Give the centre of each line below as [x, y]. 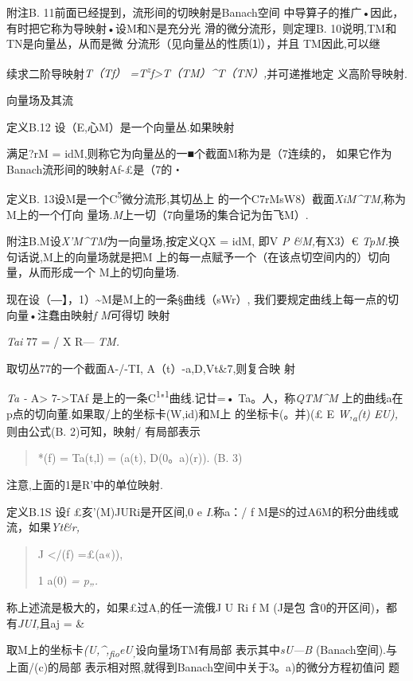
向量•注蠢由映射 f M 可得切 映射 [88, 314]
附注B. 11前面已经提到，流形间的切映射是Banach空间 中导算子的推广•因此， [205, 12]
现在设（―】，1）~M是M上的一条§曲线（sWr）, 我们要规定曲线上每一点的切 [203, 299]
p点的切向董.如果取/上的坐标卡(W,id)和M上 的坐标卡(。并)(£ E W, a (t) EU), [203, 414]
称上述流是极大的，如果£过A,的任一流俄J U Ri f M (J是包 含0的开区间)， [196, 607]
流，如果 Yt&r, [43, 527]
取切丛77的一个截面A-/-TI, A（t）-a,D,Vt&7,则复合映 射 [151, 368]
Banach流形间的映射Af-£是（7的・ [95, 168]
